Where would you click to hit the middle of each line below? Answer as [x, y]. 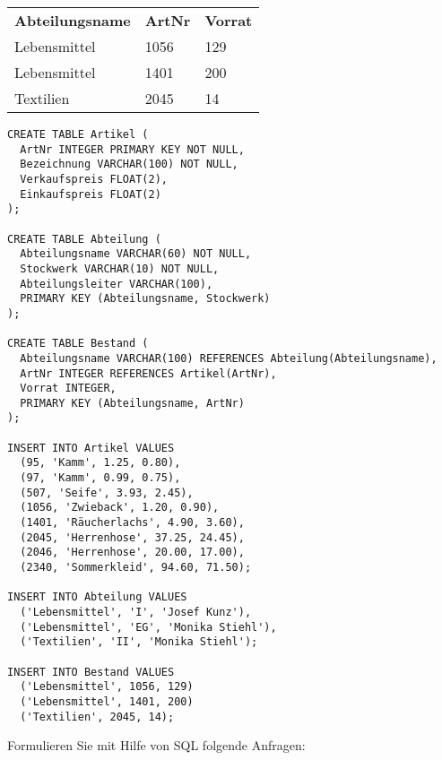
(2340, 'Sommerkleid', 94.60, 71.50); [136, 568]
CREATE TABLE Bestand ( [78, 344]
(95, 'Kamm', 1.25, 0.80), [100, 463]
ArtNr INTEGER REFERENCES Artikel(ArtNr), [148, 373]
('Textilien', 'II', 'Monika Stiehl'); [139, 642]
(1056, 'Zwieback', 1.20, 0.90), [120, 508]
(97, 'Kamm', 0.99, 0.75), [100, 478]
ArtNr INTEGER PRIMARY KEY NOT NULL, [132, 149]
